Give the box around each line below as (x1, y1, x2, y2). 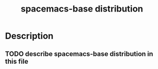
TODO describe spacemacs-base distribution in (5, 50, 154, 58)
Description (5, 30, 54, 41)
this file (5, 57, 28, 66)
